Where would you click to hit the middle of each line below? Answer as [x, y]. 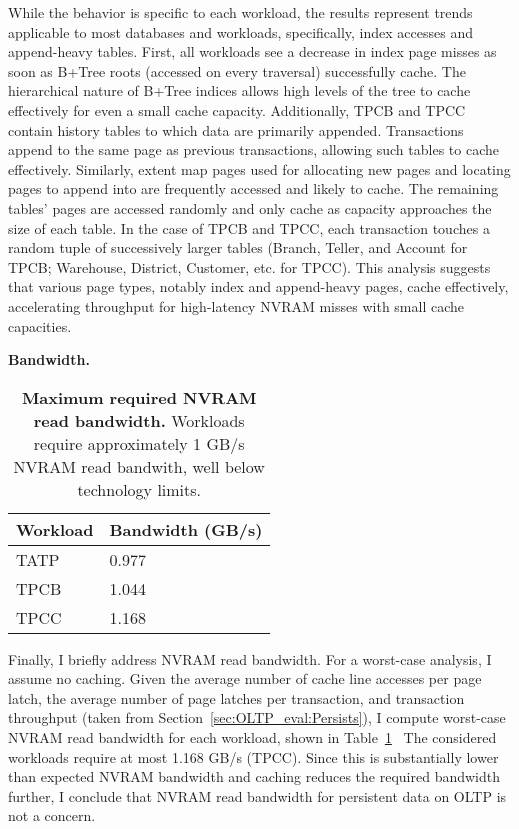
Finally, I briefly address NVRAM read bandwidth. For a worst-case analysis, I [250, 658]
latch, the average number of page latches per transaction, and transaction [236, 697]
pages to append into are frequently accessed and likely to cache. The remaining [253, 188]
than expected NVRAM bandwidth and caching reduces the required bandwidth [254, 776]
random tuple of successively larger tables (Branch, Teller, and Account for [238, 247]
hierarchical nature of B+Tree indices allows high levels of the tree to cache [239, 90]
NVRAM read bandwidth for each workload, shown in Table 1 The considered [252, 737]
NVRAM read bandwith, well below [139, 466]
